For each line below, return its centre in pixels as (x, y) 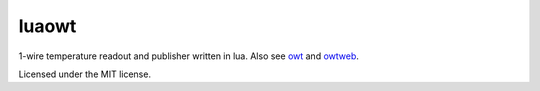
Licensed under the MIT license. (85, 74)
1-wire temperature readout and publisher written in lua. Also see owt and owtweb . (189, 56)
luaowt (47, 26)
